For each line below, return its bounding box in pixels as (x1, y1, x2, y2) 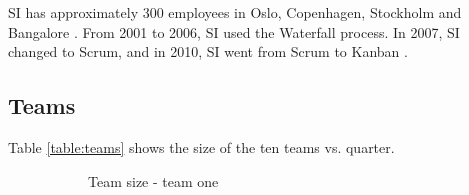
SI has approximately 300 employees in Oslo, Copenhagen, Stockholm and (8, 2, 462, 22)
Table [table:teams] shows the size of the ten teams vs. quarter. (8, 136, 395, 157)
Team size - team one (88, 170, 219, 191)
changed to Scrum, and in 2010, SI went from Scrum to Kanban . (8, 41, 408, 62)
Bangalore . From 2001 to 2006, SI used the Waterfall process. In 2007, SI (8, 21, 460, 42)
